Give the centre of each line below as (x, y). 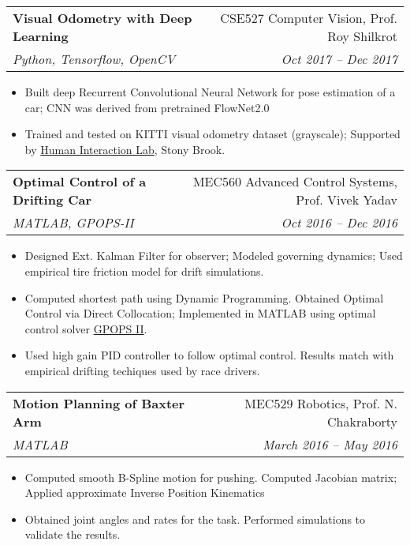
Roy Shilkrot (362, 36)
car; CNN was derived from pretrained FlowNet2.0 (147, 107)
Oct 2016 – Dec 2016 (339, 223)
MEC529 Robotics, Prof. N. (321, 403)
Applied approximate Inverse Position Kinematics (145, 492)
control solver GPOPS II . (86, 328)
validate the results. (73, 534)
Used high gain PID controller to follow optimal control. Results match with (209, 355)
